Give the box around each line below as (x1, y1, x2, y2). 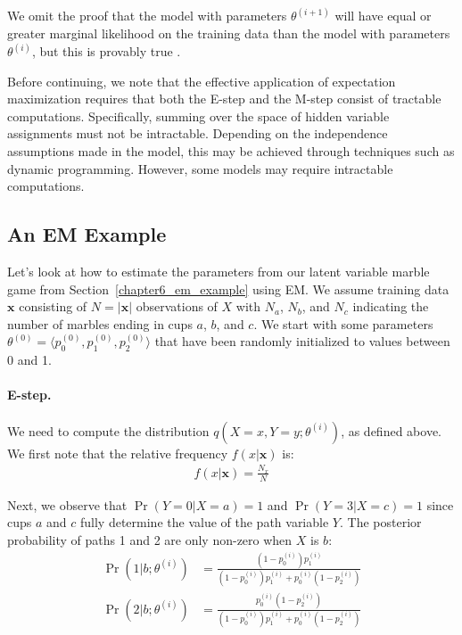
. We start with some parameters (253, 314, 433, 333)
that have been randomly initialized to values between (154, 332, 450, 350)
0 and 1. (7, 350, 52, 369)
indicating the (352, 297, 429, 316)
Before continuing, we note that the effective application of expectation (7, 71, 396, 90)
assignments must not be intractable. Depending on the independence (7, 124, 388, 143)
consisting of (19, 297, 87, 316)
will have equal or (334, 6, 432, 25)
